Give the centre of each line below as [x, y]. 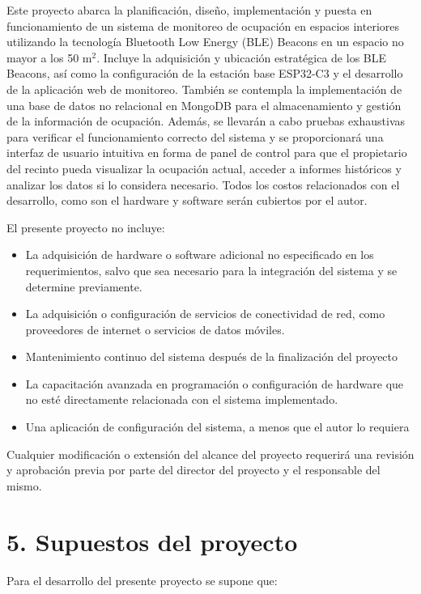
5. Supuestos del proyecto [152, 541]
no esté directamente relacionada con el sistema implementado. [182, 399]
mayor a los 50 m [49, 57]
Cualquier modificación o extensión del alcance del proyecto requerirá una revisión [210, 454]
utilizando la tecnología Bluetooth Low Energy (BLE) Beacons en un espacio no [205, 42]
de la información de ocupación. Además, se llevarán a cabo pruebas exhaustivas [206, 121]
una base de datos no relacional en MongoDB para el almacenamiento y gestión [204, 105]
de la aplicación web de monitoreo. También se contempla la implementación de [204, 89]
